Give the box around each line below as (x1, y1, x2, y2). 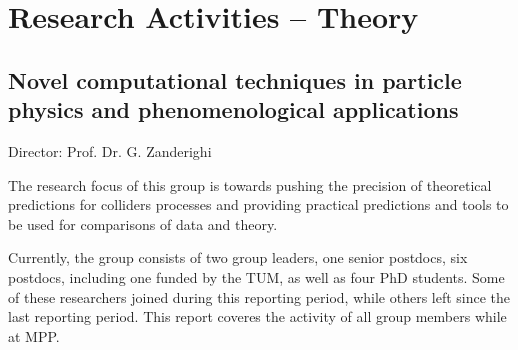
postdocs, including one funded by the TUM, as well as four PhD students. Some (8, 266, 505, 287)
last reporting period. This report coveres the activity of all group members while (8, 306, 507, 327)
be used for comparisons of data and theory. (8, 213, 278, 234)
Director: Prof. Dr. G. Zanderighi (8, 140, 212, 161)
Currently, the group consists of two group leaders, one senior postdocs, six (8, 247, 468, 268)
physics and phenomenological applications (8, 94, 459, 125)
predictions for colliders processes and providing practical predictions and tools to (8, 194, 509, 215)
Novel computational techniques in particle (8, 64, 462, 95)
